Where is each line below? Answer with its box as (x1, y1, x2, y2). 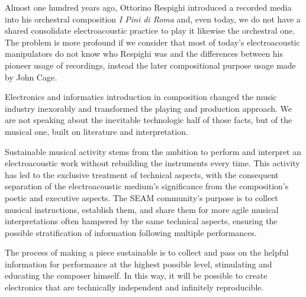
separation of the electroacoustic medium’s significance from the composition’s (5, 180, 289, 192)
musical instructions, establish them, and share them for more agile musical (5, 203, 279, 215)
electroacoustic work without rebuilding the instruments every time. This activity (5, 157, 300, 169)
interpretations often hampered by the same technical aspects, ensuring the (5, 215, 278, 227)
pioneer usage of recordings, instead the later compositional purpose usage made (5, 59, 296, 71)
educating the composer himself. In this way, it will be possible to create (5, 269, 268, 282)
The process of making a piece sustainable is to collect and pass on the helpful (5, 246, 289, 259)
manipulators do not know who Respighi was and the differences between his (5, 47, 284, 60)
